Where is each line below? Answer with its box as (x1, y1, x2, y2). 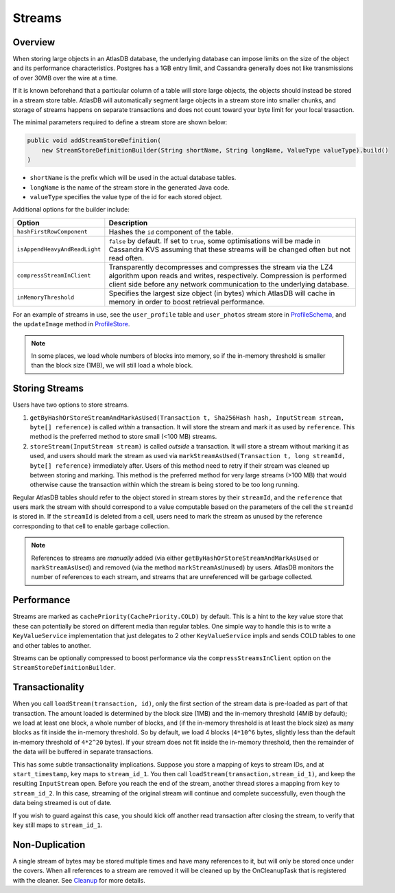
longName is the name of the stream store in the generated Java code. (29, 183, 230, 192)
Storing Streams (12, 383, 84, 394)
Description (108, 218, 148, 227)
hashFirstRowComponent (16, 228, 88, 236)
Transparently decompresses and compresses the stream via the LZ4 (108, 262, 334, 271)
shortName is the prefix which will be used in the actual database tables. (29, 174, 237, 182)
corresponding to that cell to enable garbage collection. (12, 522, 170, 530)
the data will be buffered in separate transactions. (12, 747, 154, 756)
